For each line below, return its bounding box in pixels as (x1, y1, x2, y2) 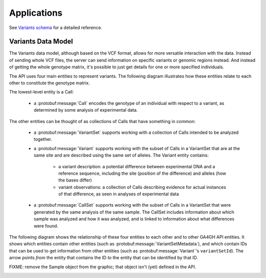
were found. (33, 223, 59, 229)
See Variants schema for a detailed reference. (9, 25, 102, 31)
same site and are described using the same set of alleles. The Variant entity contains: (33, 153, 209, 158)
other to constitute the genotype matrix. (9, 80, 90, 86)
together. (33, 136, 53, 142)
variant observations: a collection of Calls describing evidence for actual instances (58, 184, 226, 190)
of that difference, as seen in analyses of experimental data (58, 191, 179, 197)
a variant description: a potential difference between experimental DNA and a (58, 163, 215, 169)
